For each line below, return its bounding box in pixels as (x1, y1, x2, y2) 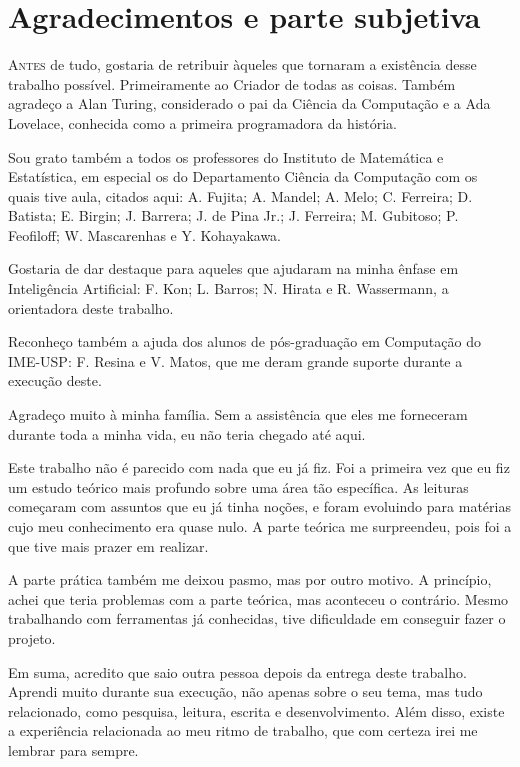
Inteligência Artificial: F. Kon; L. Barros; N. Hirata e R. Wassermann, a (8, 278, 449, 299)
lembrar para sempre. (8, 739, 139, 760)
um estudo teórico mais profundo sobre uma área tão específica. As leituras (8, 476, 469, 497)
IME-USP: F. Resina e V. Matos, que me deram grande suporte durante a (8, 350, 463, 371)
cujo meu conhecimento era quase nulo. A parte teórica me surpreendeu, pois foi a (8, 516, 512, 536)
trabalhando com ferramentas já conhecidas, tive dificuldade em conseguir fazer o (8, 608, 506, 629)
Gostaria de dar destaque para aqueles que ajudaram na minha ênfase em (8, 258, 459, 279)
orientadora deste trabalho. (8, 297, 174, 318)
